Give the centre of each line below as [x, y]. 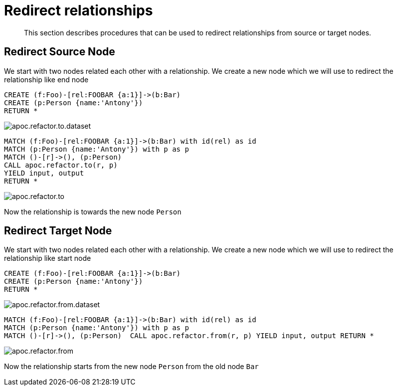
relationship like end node [46, 79]
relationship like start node [48, 258]
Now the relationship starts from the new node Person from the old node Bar [131, 367]
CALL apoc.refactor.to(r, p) [61, 165]
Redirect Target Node [58, 231]
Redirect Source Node [60, 52]
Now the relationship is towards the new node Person [93, 211]
